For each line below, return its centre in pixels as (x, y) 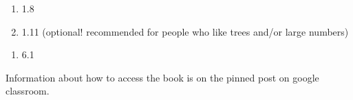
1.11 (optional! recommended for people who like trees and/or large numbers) (185, 31)
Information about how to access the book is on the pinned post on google (162, 77)
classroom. (28, 91)
